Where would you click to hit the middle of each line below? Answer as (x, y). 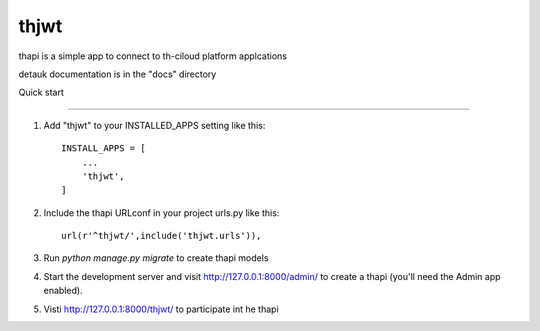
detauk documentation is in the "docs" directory (117, 74)
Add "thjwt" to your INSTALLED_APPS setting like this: (154, 125)
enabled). (63, 291)
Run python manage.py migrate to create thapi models (156, 258)
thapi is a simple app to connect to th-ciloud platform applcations (152, 56)
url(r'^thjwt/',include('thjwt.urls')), (161, 236)
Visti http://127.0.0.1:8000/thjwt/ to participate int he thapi (161, 309)
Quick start (41, 92)
